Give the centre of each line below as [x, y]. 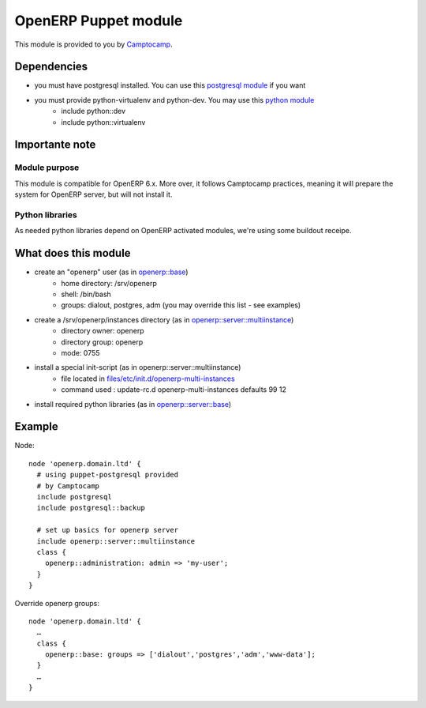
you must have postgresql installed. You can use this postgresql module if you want [170, 85]
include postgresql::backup [91, 508]
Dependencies [51, 67]
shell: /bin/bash [86, 294]
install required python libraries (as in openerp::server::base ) [133, 404]
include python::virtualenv [103, 122]
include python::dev [93, 111]
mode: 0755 [80, 352]
